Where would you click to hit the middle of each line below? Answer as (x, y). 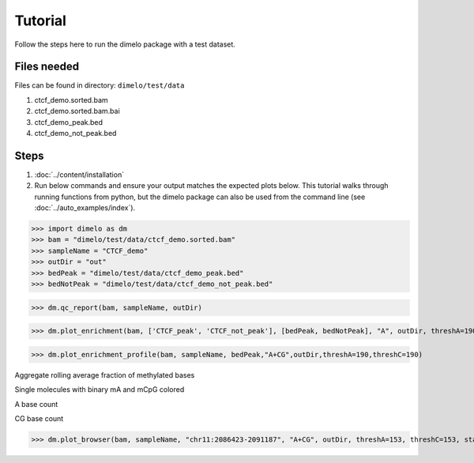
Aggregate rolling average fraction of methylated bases (105, 375)
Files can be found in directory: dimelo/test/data (100, 85)
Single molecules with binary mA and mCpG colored (100, 390)
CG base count (39, 418)
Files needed (47, 67)
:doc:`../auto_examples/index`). (85, 208)
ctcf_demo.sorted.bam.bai (77, 111)
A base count (36, 404)
